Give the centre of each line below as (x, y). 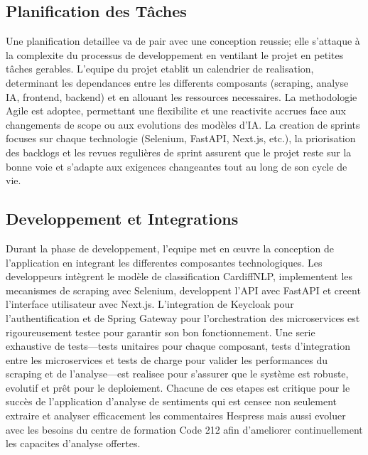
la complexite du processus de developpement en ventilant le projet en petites (175, 54)
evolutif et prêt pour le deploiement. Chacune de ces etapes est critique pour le (178, 387)
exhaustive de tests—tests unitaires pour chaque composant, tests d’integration (178, 346)
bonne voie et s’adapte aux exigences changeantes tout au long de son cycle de (177, 166)
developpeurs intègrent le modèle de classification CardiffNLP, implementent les (179, 276)
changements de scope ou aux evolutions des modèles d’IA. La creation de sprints (183, 124)
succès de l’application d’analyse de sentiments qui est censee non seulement (172, 401)
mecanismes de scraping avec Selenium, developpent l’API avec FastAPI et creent (183, 290)
